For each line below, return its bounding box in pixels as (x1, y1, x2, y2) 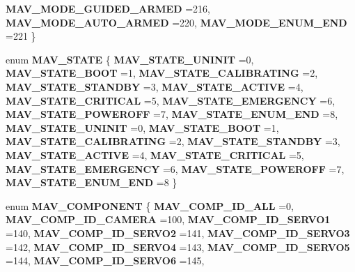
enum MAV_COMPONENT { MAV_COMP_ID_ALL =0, (6, 198, 294, 213)
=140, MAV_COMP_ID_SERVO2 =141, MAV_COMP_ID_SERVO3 (6, 225, 350, 240)
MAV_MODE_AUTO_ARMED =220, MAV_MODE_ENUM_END (6, 15, 347, 29)
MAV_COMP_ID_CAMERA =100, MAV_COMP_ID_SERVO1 (6, 212, 331, 227)
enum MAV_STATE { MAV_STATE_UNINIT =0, (6, 52, 254, 66)
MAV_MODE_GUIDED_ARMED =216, (6, 1, 210, 15)
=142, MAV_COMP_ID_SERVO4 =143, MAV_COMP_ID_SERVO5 (6, 239, 350, 254)
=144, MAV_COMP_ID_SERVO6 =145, (6, 253, 205, 268)
